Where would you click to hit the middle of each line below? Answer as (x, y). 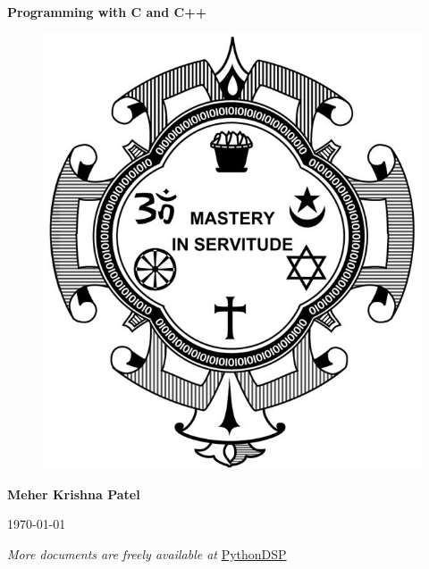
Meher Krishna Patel (74, 494)
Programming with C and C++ (107, 12)
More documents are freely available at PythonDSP (147, 553)
